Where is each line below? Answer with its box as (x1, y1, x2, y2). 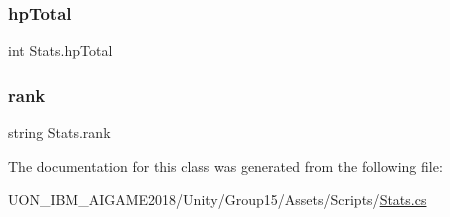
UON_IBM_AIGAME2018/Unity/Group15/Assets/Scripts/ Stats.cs (8, 189, 427, 210)
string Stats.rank (8, 122, 111, 143)
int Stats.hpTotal (8, 40, 113, 61)
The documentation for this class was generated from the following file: (8, 155, 443, 176)
